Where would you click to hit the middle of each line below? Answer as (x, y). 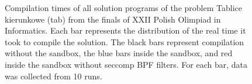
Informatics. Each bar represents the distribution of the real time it (125, 30)
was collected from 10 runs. (53, 76)
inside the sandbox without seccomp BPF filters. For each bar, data (126, 64)
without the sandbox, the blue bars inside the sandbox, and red (119, 53)
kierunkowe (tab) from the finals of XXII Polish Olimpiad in (113, 19)
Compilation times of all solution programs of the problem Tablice (123, 8)
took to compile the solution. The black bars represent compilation (125, 41)
